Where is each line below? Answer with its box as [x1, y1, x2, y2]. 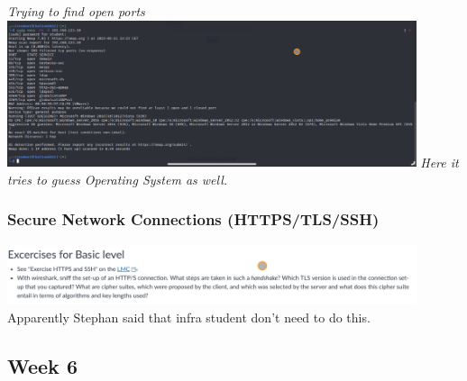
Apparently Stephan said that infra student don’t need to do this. [7, 307, 371, 326]
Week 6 [7, 351, 78, 379]
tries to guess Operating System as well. [7, 169, 228, 188]
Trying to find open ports [7, 2, 145, 20]
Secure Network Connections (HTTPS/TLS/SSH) [7, 208, 380, 231]
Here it [420, 152, 459, 171]
